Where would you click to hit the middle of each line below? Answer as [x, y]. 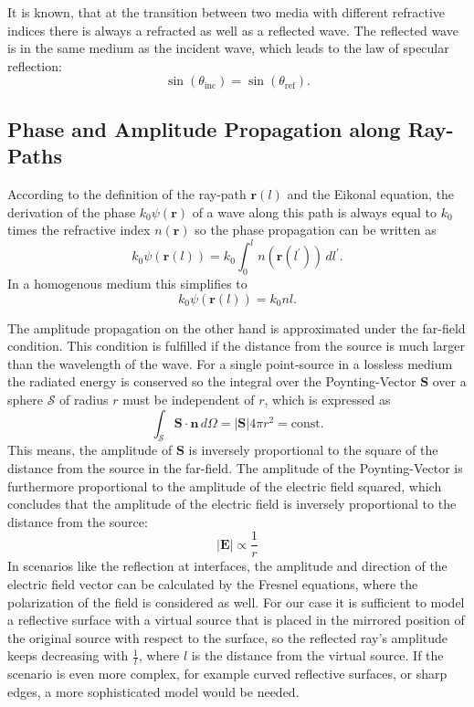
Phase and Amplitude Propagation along [204, 128]
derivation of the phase [72, 211]
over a [449, 381]
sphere [26, 400]
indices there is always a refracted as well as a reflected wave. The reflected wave [233, 30]
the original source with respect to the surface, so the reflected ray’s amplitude [228, 637]
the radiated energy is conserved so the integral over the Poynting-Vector [212, 381]
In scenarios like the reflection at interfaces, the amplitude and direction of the [227, 566]
